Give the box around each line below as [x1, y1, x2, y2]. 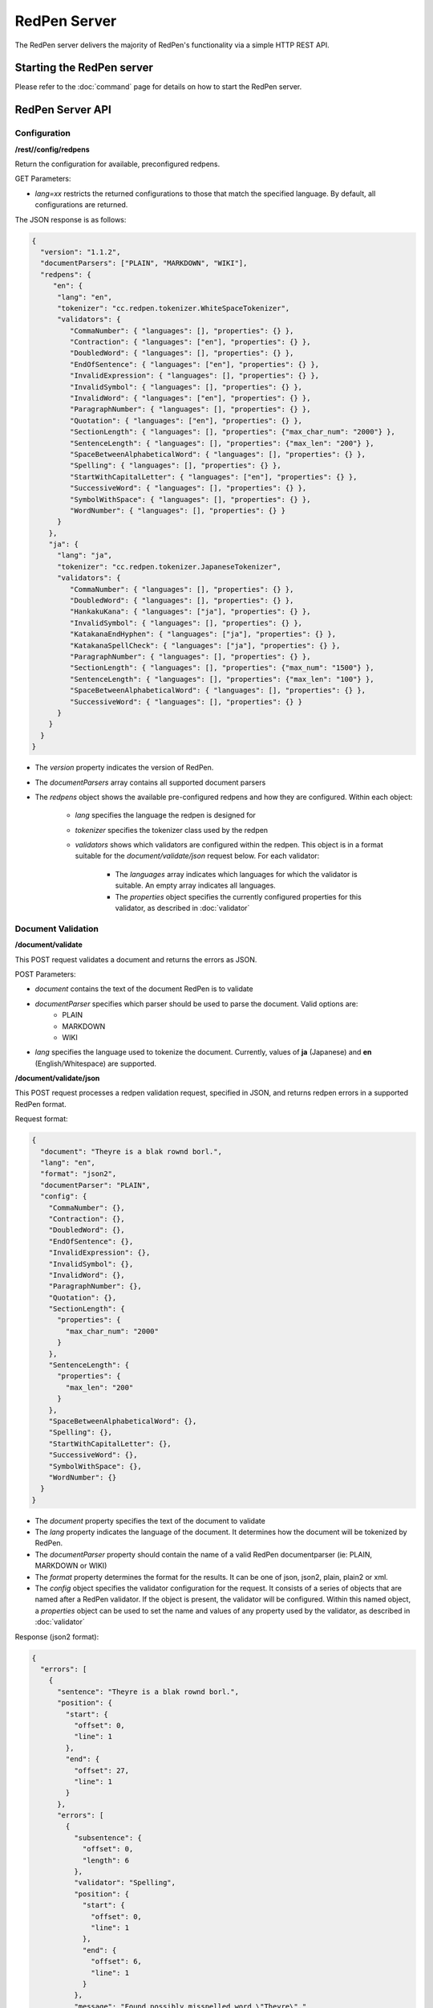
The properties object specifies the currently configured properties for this [115, 892, 362, 901]
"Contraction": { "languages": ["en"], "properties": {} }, [69, 337, 311, 347]
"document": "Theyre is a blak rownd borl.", [40, 1147, 222, 1156]
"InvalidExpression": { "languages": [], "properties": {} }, [69, 371, 320, 381]
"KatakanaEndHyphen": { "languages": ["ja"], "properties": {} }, [69, 630, 337, 639]
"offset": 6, [91, 1957, 142, 1966]
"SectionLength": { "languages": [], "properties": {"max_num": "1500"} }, [69, 663, 374, 672]
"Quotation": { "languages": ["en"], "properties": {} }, [69, 416, 303, 425]
